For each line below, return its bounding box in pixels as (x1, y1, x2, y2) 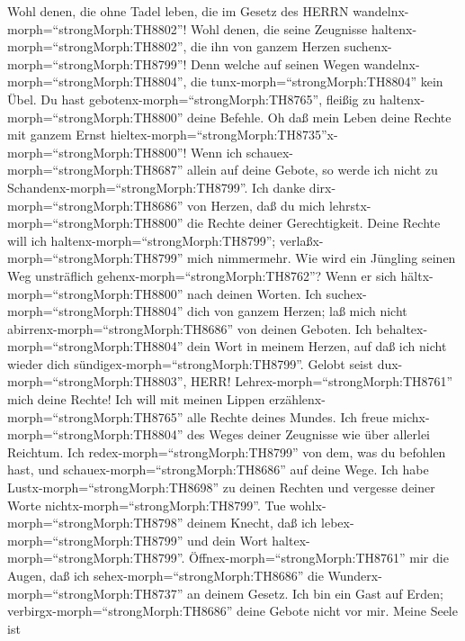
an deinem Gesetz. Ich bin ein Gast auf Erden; (187, 583, 443, 602)
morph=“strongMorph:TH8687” (7, 160, 183, 179)
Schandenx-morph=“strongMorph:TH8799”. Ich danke (7, 177, 306, 196)
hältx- (400, 266, 434, 284)
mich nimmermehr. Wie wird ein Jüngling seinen (187, 248, 456, 267)
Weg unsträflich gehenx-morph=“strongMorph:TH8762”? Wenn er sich (7, 266, 397, 284)
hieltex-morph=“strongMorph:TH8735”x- (110, 125, 338, 144)
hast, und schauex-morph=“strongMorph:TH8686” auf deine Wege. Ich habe (7, 460, 429, 479)
